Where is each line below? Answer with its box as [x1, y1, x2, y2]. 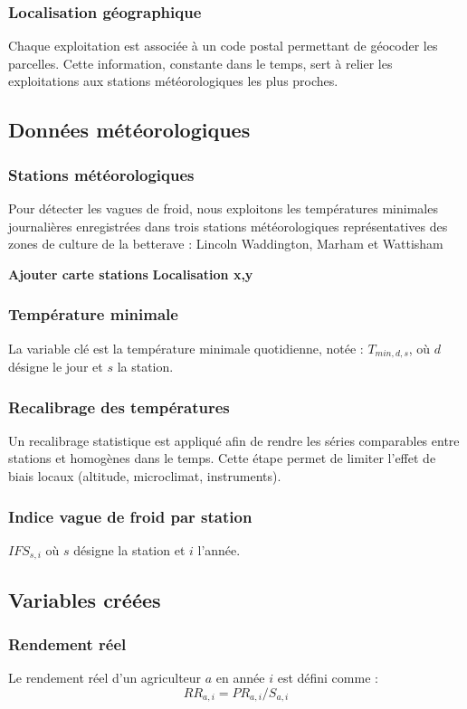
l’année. [197, 540, 241, 559]
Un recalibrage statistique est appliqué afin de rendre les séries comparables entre [8, 430, 460, 449]
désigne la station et [73, 540, 186, 559]
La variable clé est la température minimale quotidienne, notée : [8, 338, 364, 357]
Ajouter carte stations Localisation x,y [8, 264, 253, 283]
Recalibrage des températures [8, 395, 230, 418]
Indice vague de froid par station [8, 505, 253, 527]
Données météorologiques [8, 116, 251, 144]
